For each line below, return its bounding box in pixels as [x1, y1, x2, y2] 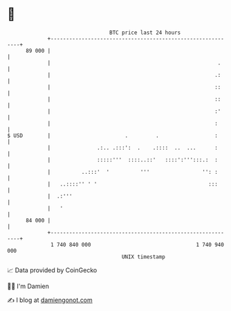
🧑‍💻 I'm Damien [7, 282, 50, 290]
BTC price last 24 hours [109, 29, 181, 36]
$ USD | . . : [7, 132, 218, 139]
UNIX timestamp [121, 253, 166, 260]
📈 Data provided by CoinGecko [7, 266, 98, 274]
